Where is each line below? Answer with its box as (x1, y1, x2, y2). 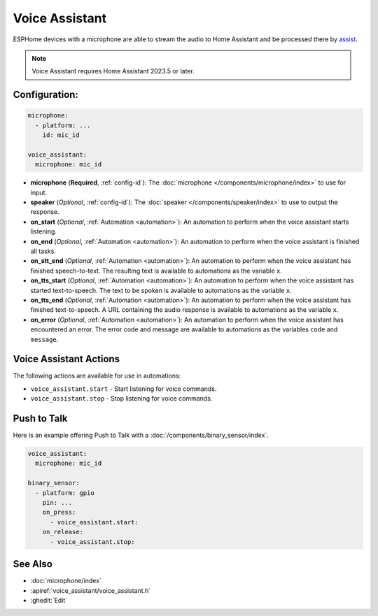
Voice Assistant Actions (13, 353, 120, 365)
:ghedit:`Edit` (30, 596, 68, 604)
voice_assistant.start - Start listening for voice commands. (30, 385, 217, 393)
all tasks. (30, 247, 56, 255)
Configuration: (13, 89, 78, 101)
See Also (13, 558, 52, 570)
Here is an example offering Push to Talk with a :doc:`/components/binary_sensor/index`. (13, 431, 269, 440)
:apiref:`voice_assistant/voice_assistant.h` (30, 586, 151, 594)
